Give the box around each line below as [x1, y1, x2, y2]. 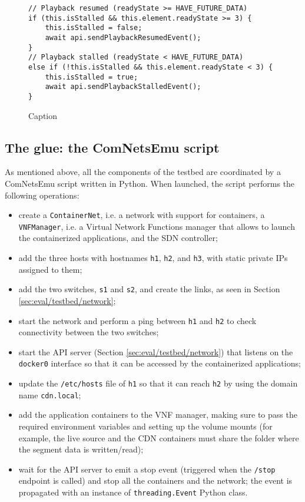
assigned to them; [18, 263, 82, 275]
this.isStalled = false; [45, 24, 142, 32]
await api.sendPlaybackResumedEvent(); [45, 33, 201, 42]
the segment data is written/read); [18, 443, 144, 455]
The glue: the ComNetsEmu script [5, 138, 220, 156]
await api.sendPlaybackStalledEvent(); [45, 82, 201, 91]
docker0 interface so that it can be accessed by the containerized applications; [18, 357, 301, 369]
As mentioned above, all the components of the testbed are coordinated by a [5, 166, 281, 178]
